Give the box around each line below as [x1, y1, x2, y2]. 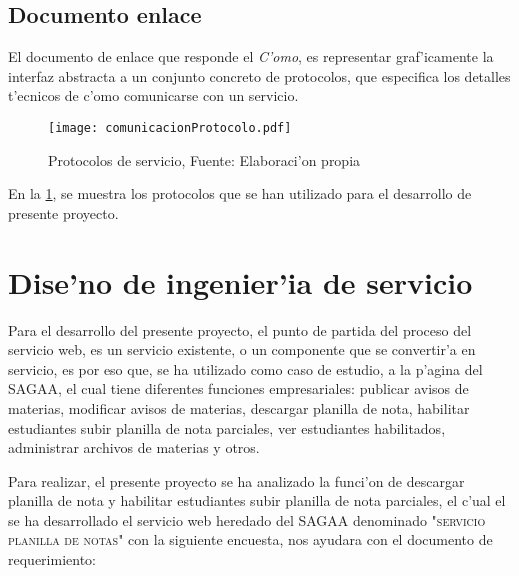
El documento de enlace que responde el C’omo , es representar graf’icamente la [8, 46, 494, 67]
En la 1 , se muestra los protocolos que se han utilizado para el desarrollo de [8, 183, 472, 204]
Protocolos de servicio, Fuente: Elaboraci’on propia [48, 149, 361, 170]
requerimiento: [8, 549, 96, 570]
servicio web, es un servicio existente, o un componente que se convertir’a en [8, 339, 476, 360]
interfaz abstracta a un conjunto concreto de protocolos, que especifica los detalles [8, 65, 511, 86]
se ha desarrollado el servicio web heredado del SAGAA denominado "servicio [8, 509, 486, 530]
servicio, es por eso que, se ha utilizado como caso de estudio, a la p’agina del [8, 358, 483, 379]
